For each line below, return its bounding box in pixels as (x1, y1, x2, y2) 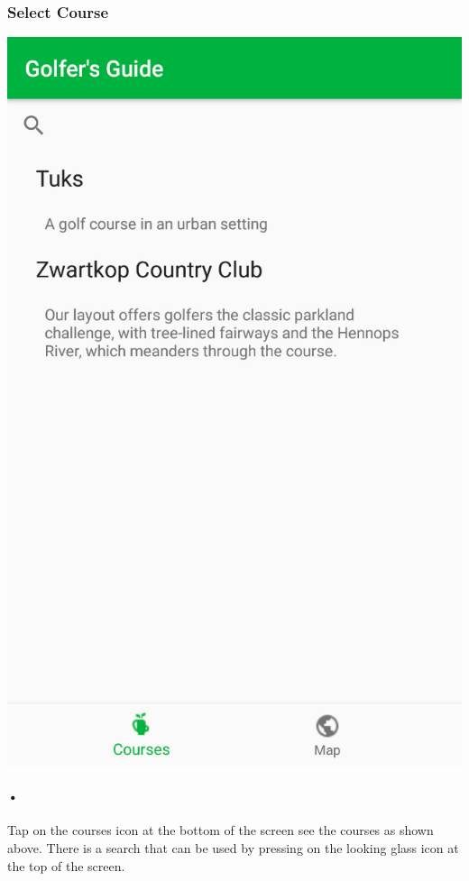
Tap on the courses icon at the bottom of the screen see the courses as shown (7, 821, 434, 840)
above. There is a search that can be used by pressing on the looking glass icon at (7, 839, 459, 858)
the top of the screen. (7, 856, 125, 875)
